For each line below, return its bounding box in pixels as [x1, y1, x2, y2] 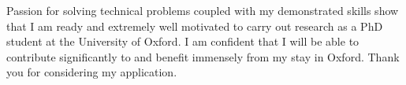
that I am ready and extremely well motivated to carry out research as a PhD [6, 17, 383, 34]
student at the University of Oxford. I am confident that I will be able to [6, 33, 359, 50]
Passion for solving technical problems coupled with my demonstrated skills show [6, 2, 399, 18]
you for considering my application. [6, 64, 177, 80]
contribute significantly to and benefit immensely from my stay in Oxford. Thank [6, 48, 400, 65]
